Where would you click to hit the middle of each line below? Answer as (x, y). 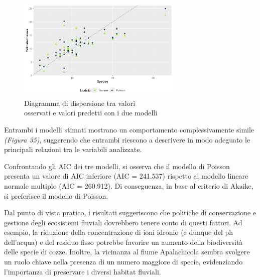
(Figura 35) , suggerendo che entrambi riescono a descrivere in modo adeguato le (127, 139)
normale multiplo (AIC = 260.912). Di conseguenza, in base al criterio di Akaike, (129, 185)
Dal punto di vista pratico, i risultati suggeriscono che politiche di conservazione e (130, 213)
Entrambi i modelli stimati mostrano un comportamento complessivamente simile (129, 129)
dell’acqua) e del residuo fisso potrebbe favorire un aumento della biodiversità (123, 242)
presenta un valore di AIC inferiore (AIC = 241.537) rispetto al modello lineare (126, 176)
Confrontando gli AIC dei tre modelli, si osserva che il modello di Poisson (117, 166)
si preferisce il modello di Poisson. (56, 195)
